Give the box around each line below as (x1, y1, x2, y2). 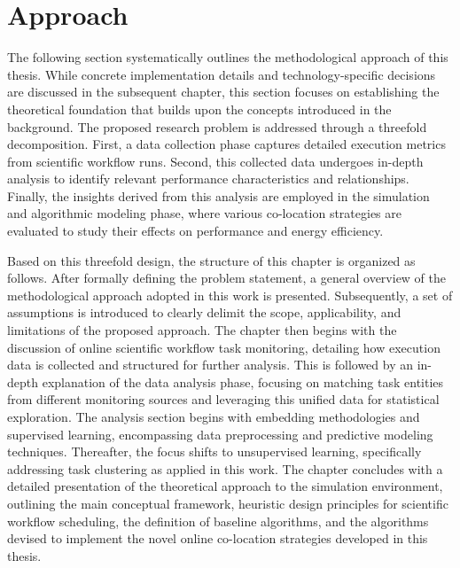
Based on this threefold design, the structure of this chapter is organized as (7, 251, 416, 269)
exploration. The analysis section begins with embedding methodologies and (7, 408, 420, 425)
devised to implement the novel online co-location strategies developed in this (7, 529, 428, 548)
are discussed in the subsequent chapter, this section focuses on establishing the (7, 82, 440, 101)
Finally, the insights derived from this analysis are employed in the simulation (7, 186, 430, 205)
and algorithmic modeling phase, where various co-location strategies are (7, 204, 402, 222)
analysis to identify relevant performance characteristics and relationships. (7, 169, 409, 188)
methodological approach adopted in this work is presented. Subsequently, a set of (7, 285, 453, 304)
